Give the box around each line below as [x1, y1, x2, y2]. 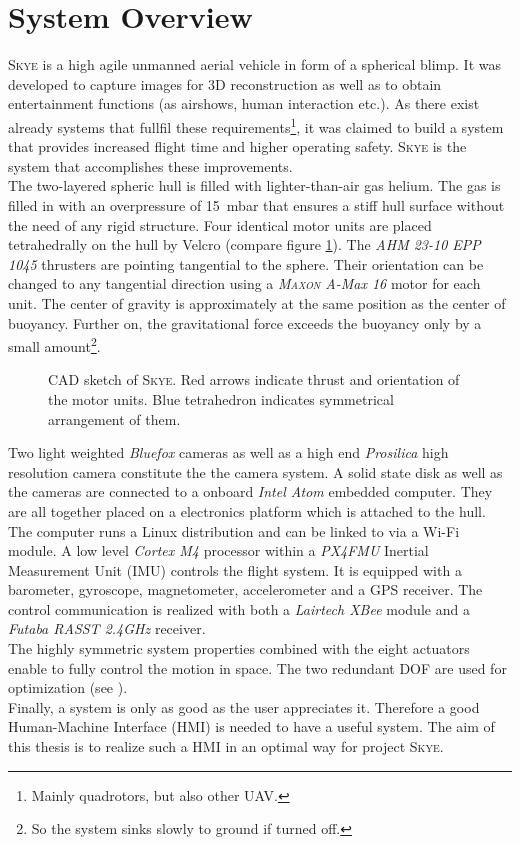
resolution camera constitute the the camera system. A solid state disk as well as [8, 461, 503, 482]
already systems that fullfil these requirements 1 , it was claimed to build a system [8, 113, 504, 137]
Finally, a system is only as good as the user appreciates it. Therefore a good [8, 696, 480, 717]
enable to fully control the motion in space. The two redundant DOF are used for [8, 657, 507, 678]
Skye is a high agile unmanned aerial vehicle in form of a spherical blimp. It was [8, 54, 501, 75]
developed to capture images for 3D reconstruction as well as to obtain [8, 73, 442, 94]
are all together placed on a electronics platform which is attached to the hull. [8, 500, 486, 521]
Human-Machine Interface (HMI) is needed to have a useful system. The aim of [8, 716, 495, 737]
